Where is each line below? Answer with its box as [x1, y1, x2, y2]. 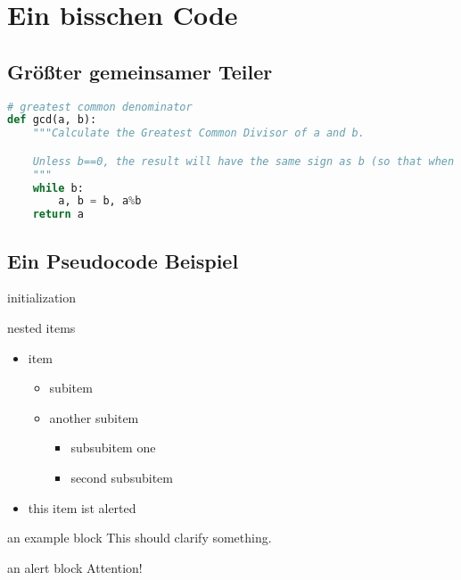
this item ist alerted [28, 498, 136, 517]
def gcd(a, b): [7, 113, 97, 127]
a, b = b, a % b [58, 195, 142, 208]
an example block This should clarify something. [7, 528, 272, 547]
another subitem [49, 408, 139, 427]
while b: [32, 181, 84, 195]
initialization [7, 288, 77, 307]
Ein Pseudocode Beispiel [7, 246, 239, 274]
